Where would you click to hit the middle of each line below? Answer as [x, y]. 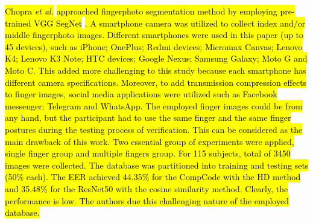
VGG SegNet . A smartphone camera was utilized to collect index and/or [170, 23]
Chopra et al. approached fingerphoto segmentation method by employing [141, 11]
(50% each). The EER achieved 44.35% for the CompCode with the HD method [153, 177]
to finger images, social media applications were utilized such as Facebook [141, 94]
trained [18, 23]
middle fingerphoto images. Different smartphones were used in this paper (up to [154, 35]
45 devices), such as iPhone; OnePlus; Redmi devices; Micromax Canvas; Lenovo [154, 46]
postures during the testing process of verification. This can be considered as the [154, 129]
